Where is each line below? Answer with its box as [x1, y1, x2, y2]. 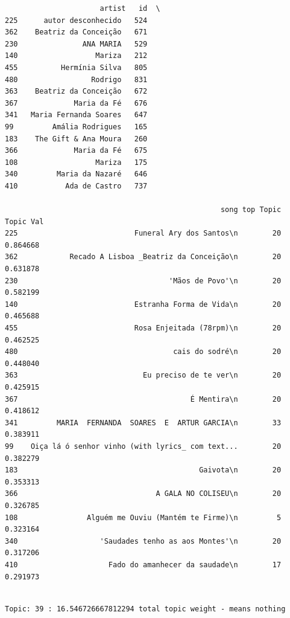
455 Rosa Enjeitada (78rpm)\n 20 [5, 324, 282, 333]
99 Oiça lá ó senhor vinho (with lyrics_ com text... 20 [5, 442, 282, 451]
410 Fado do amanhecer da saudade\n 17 [5, 560, 282, 569]
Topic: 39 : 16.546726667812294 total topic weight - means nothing [5, 604, 286, 613]
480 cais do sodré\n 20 [5, 347, 282, 356]
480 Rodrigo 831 [5, 75, 148, 84]
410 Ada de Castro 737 [5, 181, 148, 190]
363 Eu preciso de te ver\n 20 [5, 371, 282, 380]
